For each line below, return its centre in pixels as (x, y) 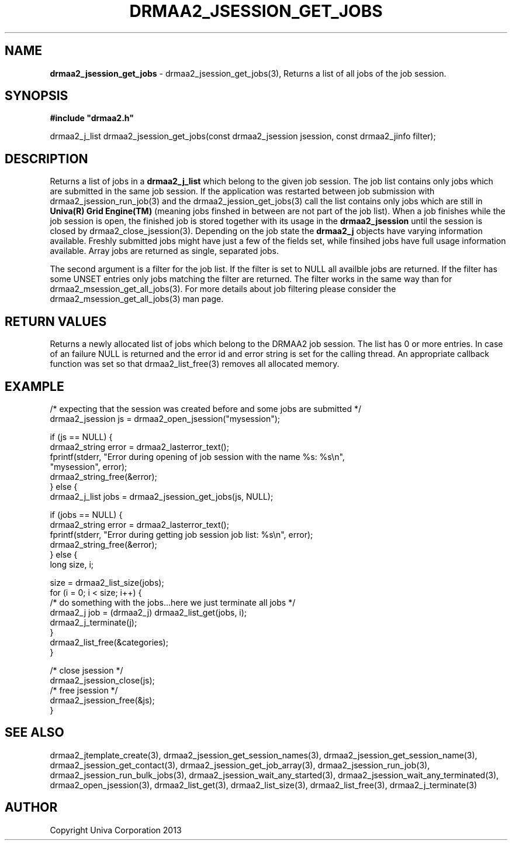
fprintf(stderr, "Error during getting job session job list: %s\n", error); (181, 534)
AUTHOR (31, 808)
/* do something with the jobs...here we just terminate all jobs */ (173, 602)
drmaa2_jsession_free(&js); (102, 700)
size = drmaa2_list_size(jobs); (107, 582)
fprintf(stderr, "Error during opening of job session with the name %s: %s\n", (197, 456)
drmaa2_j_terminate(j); (94, 622)
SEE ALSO (34, 733)
